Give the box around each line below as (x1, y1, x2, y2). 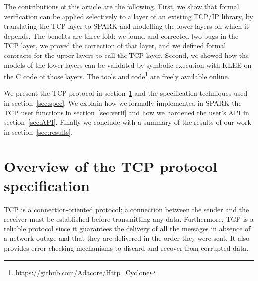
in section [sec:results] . (4, 126, 73, 137)
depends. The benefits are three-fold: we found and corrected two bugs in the (4, 30, 239, 41)
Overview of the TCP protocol (4, 156, 218, 176)
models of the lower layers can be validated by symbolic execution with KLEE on (4, 59, 252, 70)
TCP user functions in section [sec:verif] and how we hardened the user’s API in (4, 107, 249, 117)
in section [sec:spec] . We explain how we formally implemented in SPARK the (4, 98, 242, 108)
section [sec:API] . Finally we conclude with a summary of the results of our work (4, 117, 251, 127)
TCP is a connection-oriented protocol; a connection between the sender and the (4, 204, 249, 214)
